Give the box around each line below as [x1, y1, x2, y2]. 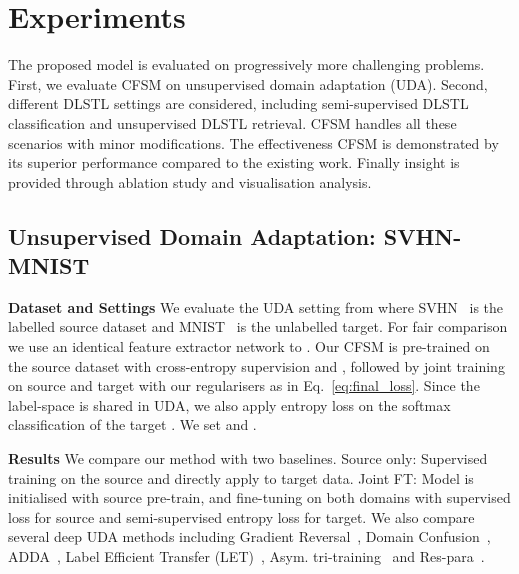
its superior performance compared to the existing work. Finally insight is [8, 152, 460, 173]
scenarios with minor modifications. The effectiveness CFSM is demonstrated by [8, 132, 499, 153]
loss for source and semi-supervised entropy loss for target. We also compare [8, 506, 475, 527]
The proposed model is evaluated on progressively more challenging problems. [8, 54, 485, 75]
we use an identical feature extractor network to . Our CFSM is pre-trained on [8, 336, 490, 357]
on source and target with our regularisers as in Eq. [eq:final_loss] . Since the [8, 375, 480, 396]
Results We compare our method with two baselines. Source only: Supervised [8, 448, 488, 469]
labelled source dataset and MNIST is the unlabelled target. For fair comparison [8, 316, 508, 337]
